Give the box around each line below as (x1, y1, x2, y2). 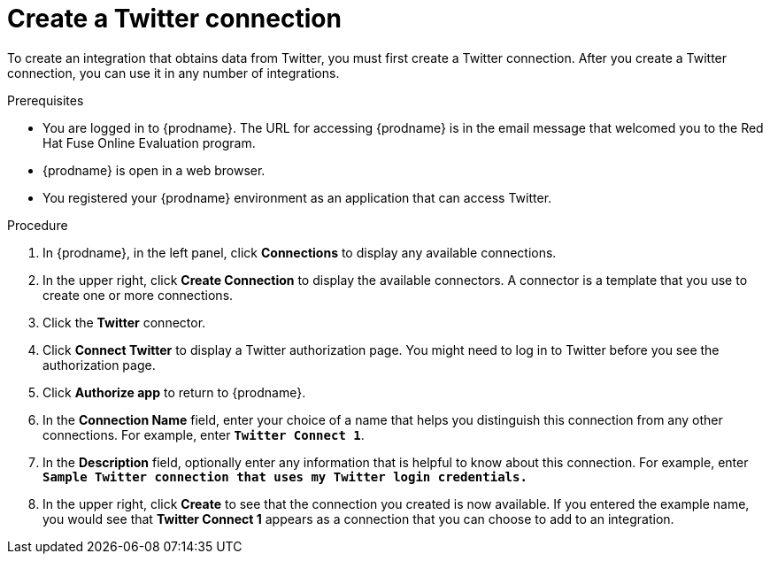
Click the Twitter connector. (42, 314, 206, 330)
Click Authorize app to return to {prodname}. (42, 384, 306, 400)
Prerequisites (7, 92, 84, 108)
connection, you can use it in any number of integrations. (7, 65, 340, 81)
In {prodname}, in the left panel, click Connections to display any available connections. (42, 244, 557, 260)
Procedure (7, 217, 68, 233)
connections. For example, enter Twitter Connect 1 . (42, 427, 365, 442)
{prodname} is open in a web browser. (42, 162, 266, 178)
